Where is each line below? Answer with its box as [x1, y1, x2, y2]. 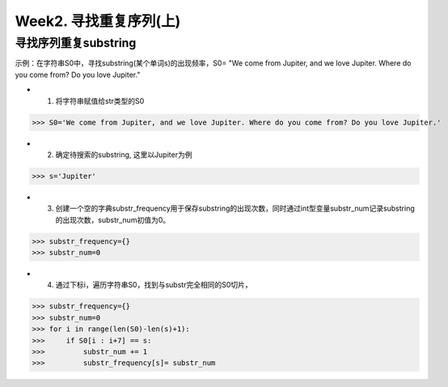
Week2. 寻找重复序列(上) [15, 12, 181, 30]
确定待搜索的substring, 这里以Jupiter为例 [55, 150, 192, 159]
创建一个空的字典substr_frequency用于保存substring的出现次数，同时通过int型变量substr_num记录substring [55, 203, 416, 214]
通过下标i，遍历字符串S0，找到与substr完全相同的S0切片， [55, 280, 252, 290]
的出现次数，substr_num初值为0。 [55, 215, 170, 224]
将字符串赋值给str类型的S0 [55, 96, 145, 105]
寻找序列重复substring [15, 36, 137, 50]
